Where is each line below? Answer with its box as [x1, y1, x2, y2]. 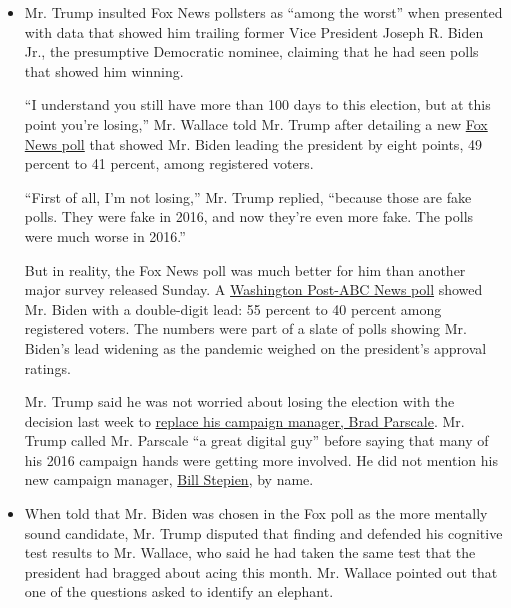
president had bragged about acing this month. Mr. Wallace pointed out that [24, 561, 498, 582]
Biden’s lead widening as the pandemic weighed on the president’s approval [24, 337, 487, 358]
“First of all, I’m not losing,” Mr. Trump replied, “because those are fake [24, 186, 472, 207]
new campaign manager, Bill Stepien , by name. [24, 469, 314, 490]
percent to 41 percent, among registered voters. [24, 153, 314, 174]
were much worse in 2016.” [24, 225, 186, 246]
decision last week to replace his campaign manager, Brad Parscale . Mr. [24, 410, 465, 431]
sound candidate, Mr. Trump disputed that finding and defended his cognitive [24, 522, 503, 543]
